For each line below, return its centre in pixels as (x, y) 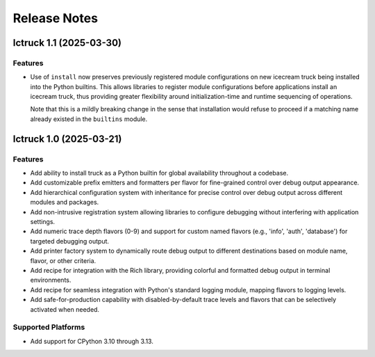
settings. (43, 221)
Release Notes (56, 18)
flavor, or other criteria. (63, 260)
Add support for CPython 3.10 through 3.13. (92, 341)
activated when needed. (65, 309)
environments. (51, 280)
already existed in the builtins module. (89, 119)
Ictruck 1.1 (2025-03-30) (67, 43)
